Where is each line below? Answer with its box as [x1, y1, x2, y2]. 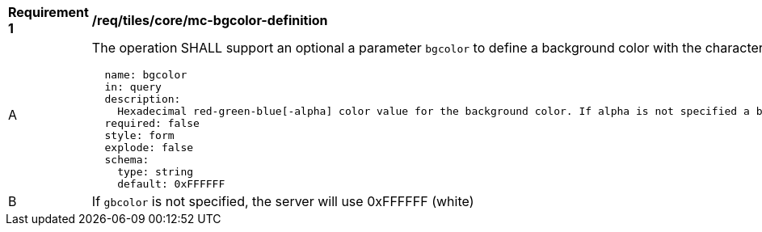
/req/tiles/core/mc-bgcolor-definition [91, 12, 328, 28]
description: [104, 93, 181, 105]
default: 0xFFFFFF [117, 178, 225, 190]
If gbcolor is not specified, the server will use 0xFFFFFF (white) [91, 193, 474, 209]
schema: [104, 154, 149, 166]
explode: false [104, 141, 194, 154]
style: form [104, 129, 175, 141]
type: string [117, 166, 194, 178]
